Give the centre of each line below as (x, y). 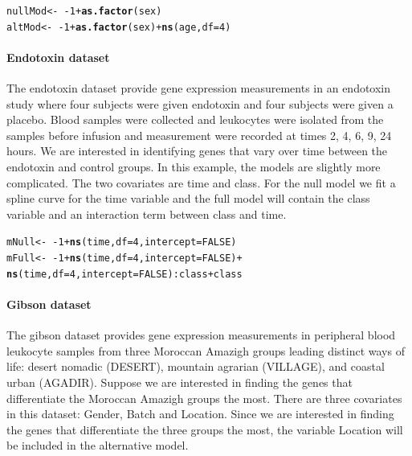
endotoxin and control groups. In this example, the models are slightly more (194, 167)
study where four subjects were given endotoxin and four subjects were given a (200, 103)
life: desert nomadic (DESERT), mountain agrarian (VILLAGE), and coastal (196, 366)
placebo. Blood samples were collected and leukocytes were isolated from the (195, 119)
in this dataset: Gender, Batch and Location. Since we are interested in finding (200, 414)
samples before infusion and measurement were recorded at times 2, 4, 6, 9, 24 (199, 135)
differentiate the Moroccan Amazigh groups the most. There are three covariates (204, 398)
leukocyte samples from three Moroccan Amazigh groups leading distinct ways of (206, 350)
